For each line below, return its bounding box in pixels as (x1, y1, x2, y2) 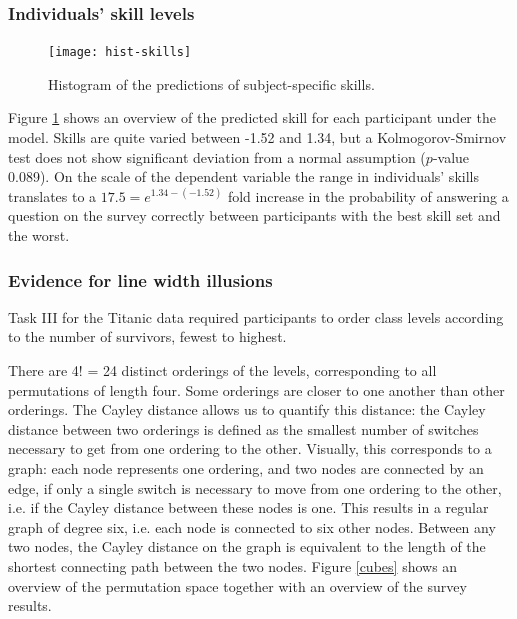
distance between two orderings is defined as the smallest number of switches (8, 418, 479, 439)
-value (432, 146, 470, 167)
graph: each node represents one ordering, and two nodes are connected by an (8, 458, 484, 478)
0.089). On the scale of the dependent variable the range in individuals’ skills (8, 166, 479, 187)
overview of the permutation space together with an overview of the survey (8, 575, 467, 596)
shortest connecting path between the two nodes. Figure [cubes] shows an (8, 555, 458, 576)
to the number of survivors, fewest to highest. (8, 326, 287, 347)
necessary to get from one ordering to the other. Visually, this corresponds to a (8, 438, 492, 459)
